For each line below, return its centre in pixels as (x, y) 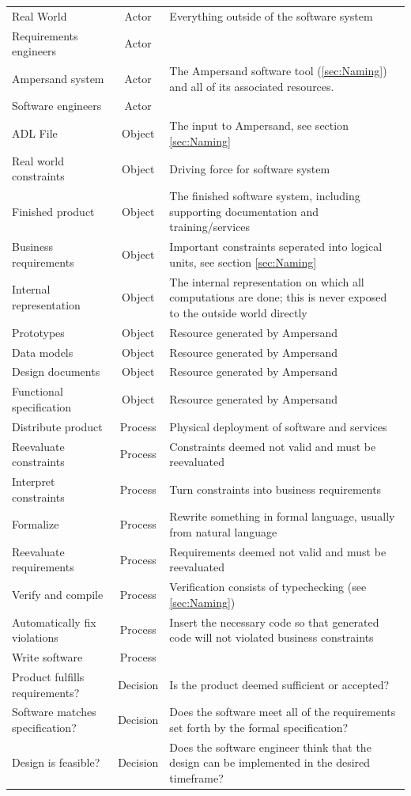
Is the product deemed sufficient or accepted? (279, 684)
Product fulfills (48, 676)
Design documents (56, 371)
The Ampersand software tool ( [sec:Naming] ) (278, 71)
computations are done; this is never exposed (278, 297)
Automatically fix (54, 622)
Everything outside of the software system (271, 15)
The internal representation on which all (267, 281)
